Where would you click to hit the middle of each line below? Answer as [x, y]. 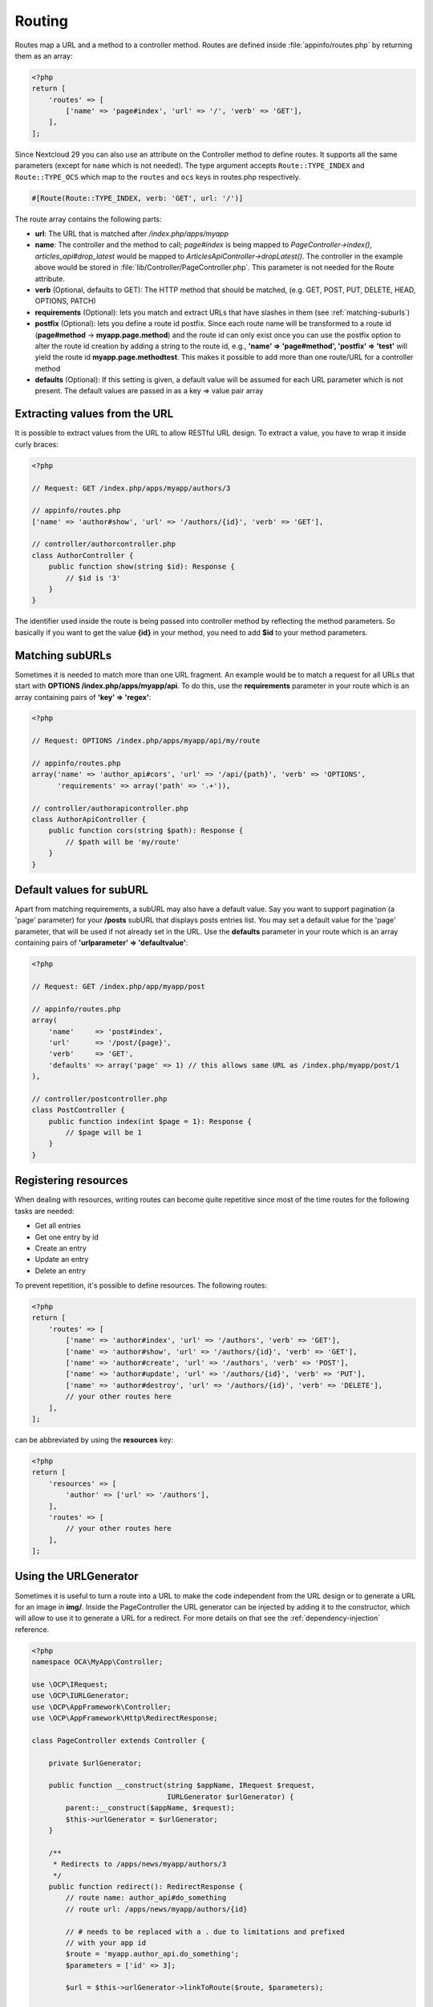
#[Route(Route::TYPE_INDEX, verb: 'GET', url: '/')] [138, 198]
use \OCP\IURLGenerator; [81, 1696]
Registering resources [71, 1181]
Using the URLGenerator [77, 1576]
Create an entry [61, 1248]
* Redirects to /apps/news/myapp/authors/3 [140, 1864]
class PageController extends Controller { [119, 1740]
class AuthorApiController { [89, 819]
